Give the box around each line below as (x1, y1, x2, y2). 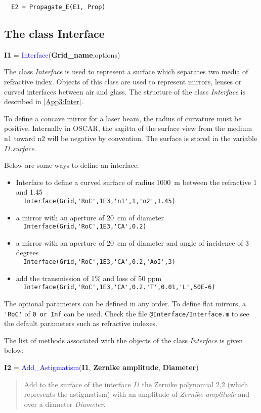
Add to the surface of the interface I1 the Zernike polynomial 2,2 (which (24, 379, 248, 389)
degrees (16, 247, 39, 258)
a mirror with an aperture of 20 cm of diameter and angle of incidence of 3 (16, 237, 249, 248)
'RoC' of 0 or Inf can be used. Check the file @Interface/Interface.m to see (4, 308, 249, 318)
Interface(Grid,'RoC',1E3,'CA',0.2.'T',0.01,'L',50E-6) (23, 284, 215, 291)
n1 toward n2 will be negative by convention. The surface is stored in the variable (4, 133, 257, 144)
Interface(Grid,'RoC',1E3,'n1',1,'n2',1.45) (23, 197, 176, 205)
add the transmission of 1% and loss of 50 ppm (16, 272, 162, 283)
